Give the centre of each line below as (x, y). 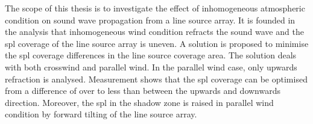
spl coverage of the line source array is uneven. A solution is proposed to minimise (157, 43)
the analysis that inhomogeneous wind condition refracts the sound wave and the (154, 32)
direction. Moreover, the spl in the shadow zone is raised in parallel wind (139, 102)
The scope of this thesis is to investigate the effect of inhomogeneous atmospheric (155, 8)
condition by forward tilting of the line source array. (101, 114)
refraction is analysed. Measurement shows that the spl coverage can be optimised (156, 79)
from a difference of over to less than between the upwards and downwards (143, 91)
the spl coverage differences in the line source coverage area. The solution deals (151, 55)
